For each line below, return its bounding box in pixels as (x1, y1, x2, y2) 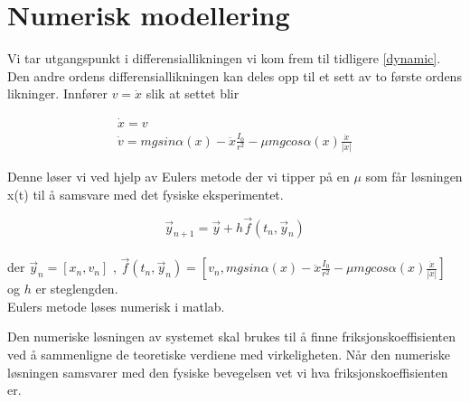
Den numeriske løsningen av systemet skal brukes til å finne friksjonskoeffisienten (7, 327, 456, 346)
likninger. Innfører (7, 84, 108, 103)
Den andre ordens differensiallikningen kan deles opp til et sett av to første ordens (7, 66, 462, 85)
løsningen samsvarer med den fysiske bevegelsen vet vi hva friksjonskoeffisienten (7, 362, 448, 381)
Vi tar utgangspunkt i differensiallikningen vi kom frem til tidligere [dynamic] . (7, 49, 441, 68)
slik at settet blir (146, 84, 240, 103)
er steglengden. (35, 279, 118, 298)
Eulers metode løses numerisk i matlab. (7, 296, 225, 315)
